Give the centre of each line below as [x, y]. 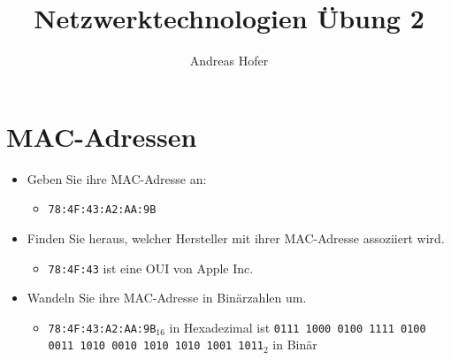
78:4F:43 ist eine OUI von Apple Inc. [151, 268]
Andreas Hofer [229, 61]
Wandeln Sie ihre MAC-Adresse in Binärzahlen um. [167, 298]
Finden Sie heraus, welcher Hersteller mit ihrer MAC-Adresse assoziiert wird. [236, 237]
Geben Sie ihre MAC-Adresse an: [117, 178]
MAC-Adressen [102, 136]
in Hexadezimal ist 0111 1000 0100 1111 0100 [298, 327]
